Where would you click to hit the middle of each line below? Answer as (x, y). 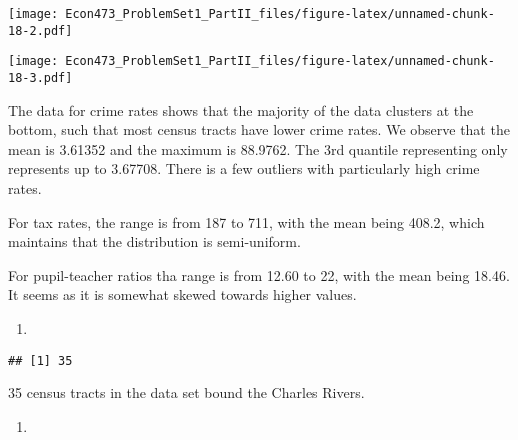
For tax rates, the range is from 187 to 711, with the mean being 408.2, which (246, 221)
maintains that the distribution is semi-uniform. (154, 241)
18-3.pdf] (40, 77)
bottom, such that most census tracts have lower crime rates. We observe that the (259, 129)
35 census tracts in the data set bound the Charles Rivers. (186, 392)
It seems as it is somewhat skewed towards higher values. (182, 294)
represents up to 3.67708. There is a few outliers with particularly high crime (244, 168)
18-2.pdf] (40, 30)
